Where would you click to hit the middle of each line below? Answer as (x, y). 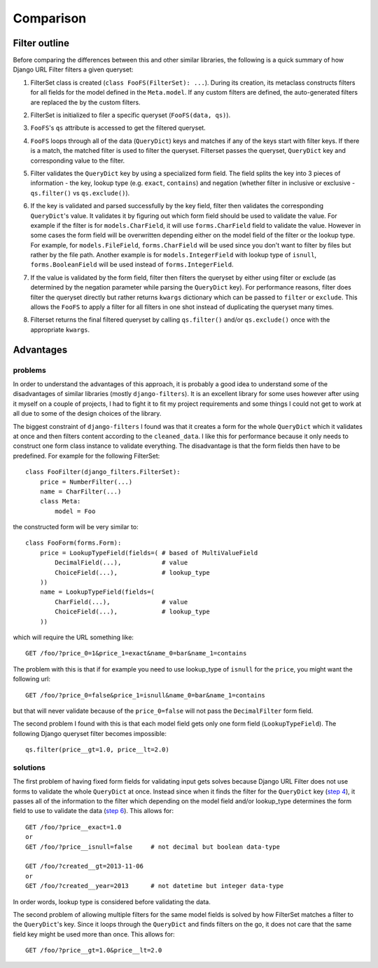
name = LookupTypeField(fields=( (97, 592)
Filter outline (41, 43)
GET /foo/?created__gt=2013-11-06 (84, 866)
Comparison (50, 18)
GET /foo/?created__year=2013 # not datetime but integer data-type (155, 886)
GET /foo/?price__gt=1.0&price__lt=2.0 (94, 950)
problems (30, 370)
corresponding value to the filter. (78, 161)
